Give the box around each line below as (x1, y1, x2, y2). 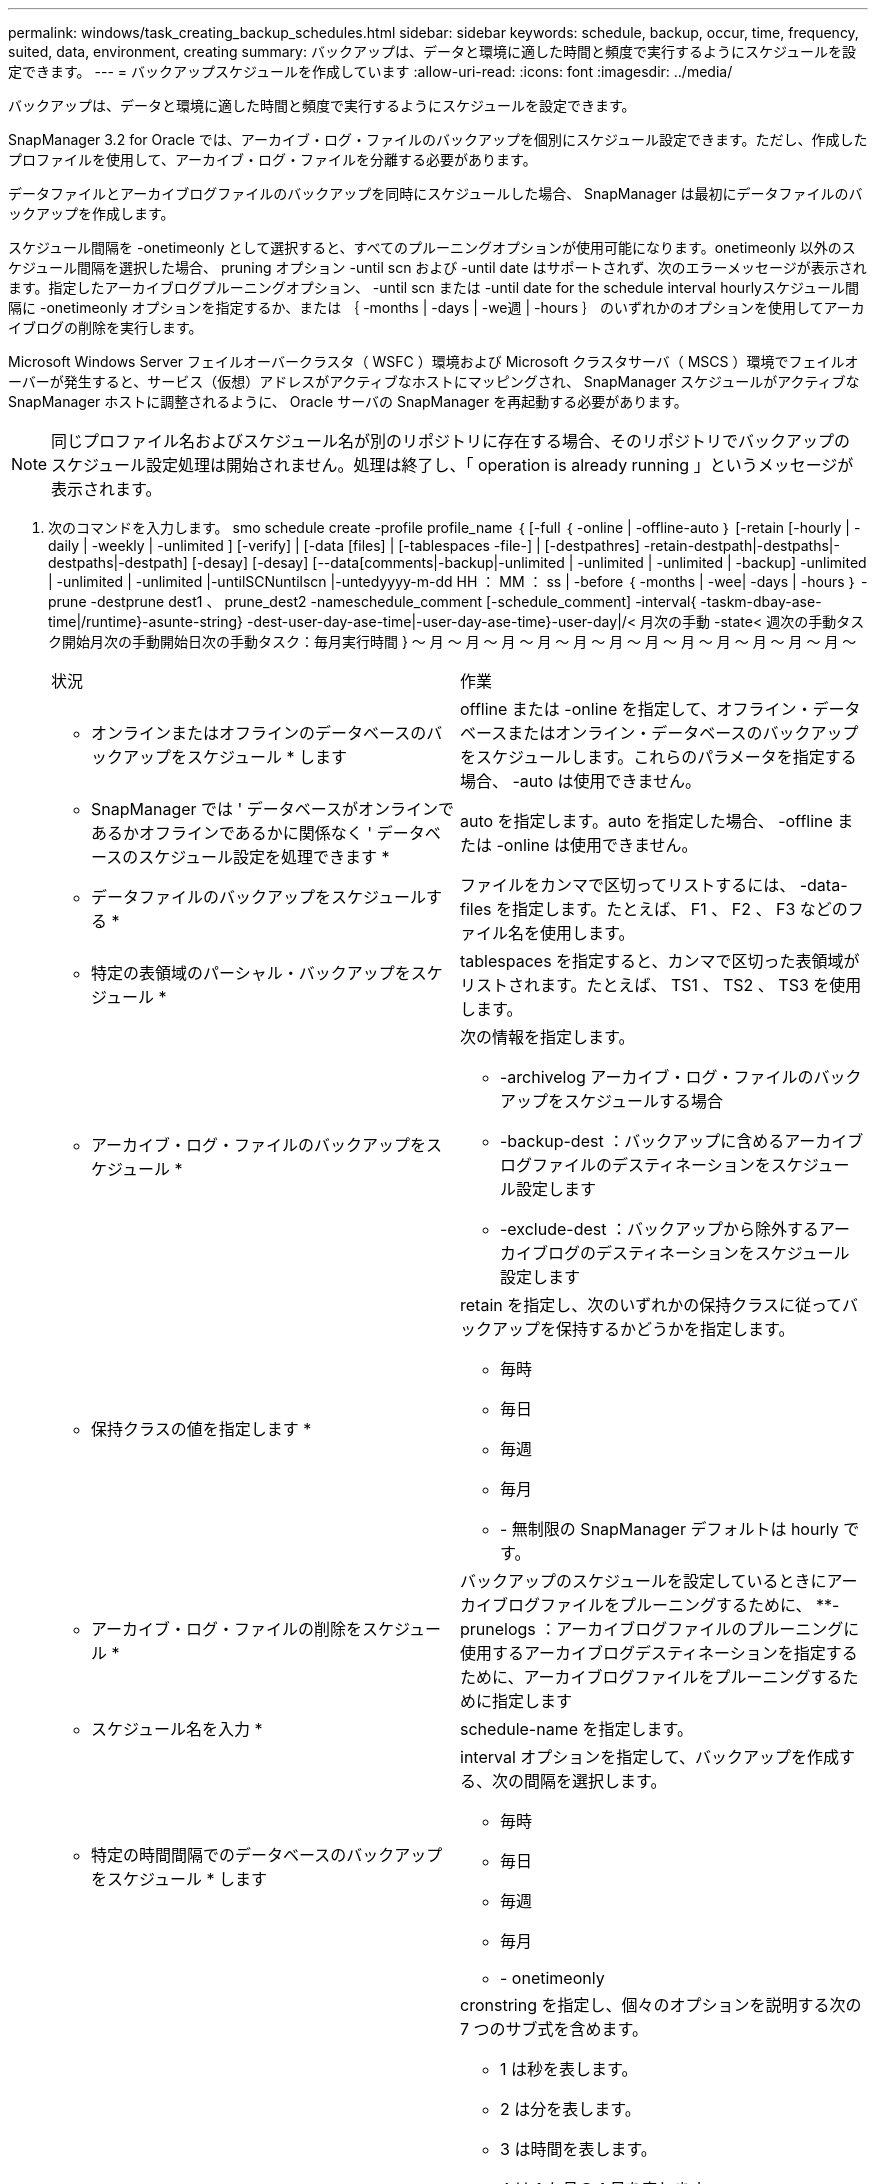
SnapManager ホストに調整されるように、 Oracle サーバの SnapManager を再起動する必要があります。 (8, 393, 688, 410)
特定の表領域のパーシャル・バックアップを (91, 963, 411, 983)
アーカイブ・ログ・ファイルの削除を (91, 1619, 363, 1639)
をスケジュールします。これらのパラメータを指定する (460, 747, 857, 767)
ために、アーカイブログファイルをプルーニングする (460, 1667, 843, 1687)
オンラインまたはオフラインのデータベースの (91, 723, 427, 743)
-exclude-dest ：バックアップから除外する (500, 1219, 819, 1239)
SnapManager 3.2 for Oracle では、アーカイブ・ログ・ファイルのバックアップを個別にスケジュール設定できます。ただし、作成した (8, 131, 868, 148)
